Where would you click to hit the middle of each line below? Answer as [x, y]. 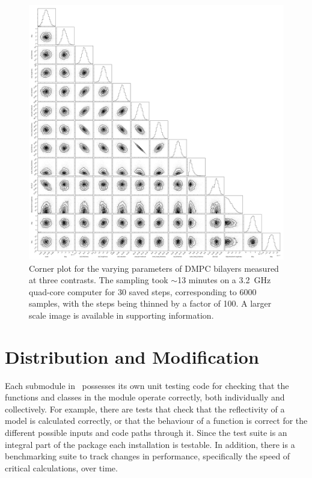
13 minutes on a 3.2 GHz [224, 280]
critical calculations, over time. [61, 467]
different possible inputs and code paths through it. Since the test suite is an [146, 433]
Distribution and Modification [132, 356]
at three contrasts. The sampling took [99, 280]
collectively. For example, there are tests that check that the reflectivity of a [145, 409]
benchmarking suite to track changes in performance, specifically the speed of [148, 456]
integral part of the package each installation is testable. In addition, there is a [150, 444]
